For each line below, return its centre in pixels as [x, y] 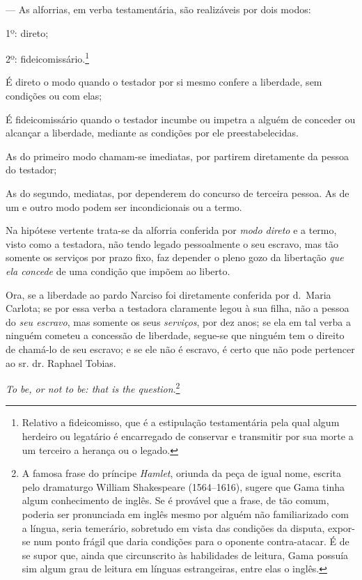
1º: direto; [27, 32]
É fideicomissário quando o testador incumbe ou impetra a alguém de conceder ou [181, 119]
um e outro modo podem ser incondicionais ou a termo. [124, 206]
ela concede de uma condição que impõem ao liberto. [118, 271]
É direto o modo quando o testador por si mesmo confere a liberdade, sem [164, 82]
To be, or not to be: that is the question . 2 [93, 387]
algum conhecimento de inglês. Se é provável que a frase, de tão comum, [175, 500]
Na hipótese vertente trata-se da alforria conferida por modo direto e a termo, [171, 230]
